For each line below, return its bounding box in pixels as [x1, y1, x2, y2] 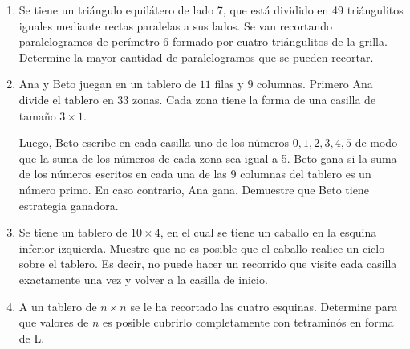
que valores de [18, 314, 89, 331]
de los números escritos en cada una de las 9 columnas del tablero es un [18, 165, 371, 182]
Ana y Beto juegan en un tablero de [18, 75, 197, 92]
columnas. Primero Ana [257, 75, 373, 92]
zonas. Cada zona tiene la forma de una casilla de [132, 91, 376, 108]
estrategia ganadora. [18, 197, 119, 213]
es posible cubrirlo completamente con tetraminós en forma [102, 314, 394, 331]
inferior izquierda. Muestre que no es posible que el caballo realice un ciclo [18, 239, 385, 256]
